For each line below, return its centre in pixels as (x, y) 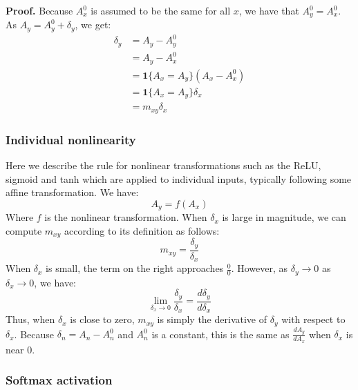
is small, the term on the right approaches (135, 268)
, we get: (93, 25)
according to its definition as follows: (142, 230)
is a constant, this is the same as (220, 334)
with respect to (313, 319)
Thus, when (30, 319)
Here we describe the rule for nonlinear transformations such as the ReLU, (163, 165)
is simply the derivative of (212, 319)
